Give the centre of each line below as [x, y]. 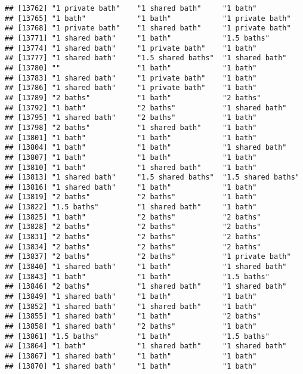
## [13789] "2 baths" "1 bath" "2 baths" [133, 98]
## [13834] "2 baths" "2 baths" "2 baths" [133, 247]
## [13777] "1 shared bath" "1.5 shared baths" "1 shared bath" [146, 58]
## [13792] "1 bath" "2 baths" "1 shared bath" [146, 108]
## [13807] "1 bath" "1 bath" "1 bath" [131, 157]
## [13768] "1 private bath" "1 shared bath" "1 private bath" [148, 28]
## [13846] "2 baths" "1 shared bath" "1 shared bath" [146, 287]
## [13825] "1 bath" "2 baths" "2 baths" [133, 217]
